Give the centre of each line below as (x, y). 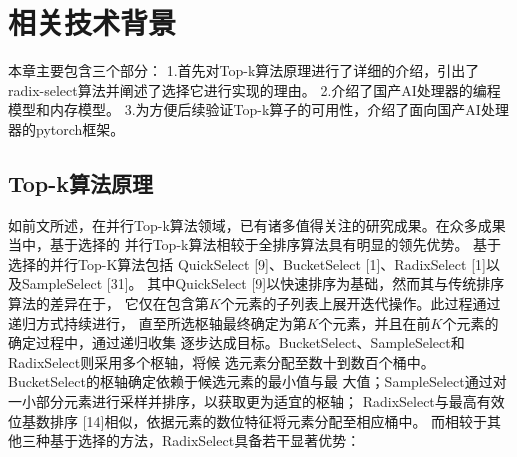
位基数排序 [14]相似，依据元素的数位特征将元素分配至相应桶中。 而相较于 (248, 420)
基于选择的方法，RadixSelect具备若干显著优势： (205, 440)
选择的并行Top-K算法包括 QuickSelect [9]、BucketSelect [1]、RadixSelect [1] (247, 263)
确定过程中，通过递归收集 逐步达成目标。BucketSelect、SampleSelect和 (236, 342)
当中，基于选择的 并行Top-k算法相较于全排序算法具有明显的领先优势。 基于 (255, 244)
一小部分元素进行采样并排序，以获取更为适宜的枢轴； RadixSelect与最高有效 (256, 401)
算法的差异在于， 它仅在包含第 (108, 303)
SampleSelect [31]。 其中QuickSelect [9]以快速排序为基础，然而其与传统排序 (263, 283)
